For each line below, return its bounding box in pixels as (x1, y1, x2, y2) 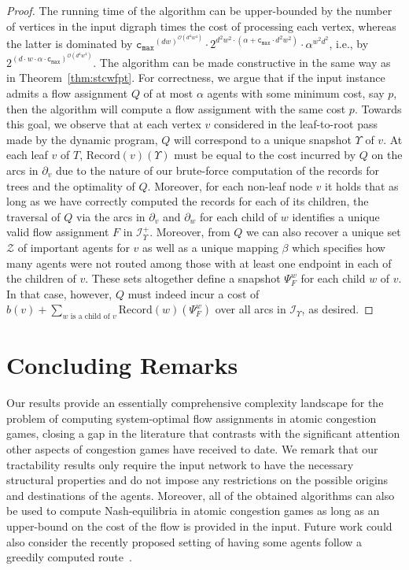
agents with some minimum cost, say (207, 85, 385, 102)
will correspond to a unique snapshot (173, 131, 352, 147)
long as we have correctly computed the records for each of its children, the (6, 193, 369, 209)
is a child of (70, 313, 110, 321)
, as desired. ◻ (301, 301, 374, 317)
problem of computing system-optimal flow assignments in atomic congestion (6, 409, 377, 426)
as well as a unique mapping (142, 239, 278, 255)
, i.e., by (329, 35, 369, 52)
